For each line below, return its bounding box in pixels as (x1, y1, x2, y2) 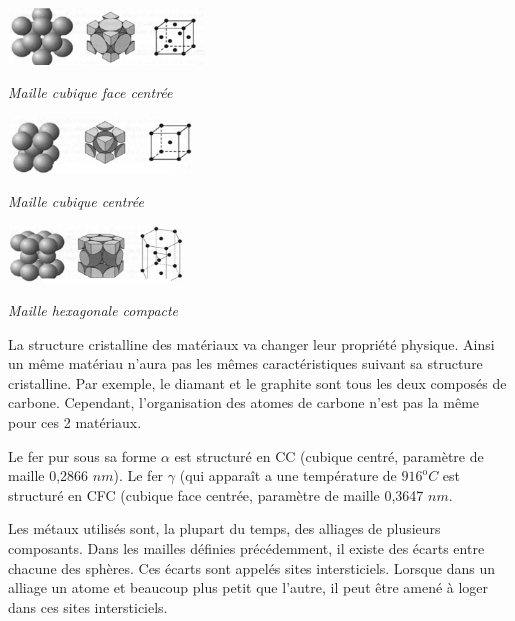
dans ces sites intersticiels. (8, 596, 168, 617)
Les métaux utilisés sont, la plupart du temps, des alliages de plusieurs (8, 518, 441, 539)
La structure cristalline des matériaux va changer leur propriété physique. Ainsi (8, 333, 495, 354)
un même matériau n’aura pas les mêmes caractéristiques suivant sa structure (8, 353, 483, 374)
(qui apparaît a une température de (179, 465, 397, 486)
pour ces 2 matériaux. (8, 412, 142, 432)
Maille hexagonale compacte (8, 300, 179, 321)
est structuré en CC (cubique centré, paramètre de (174, 445, 484, 466)
